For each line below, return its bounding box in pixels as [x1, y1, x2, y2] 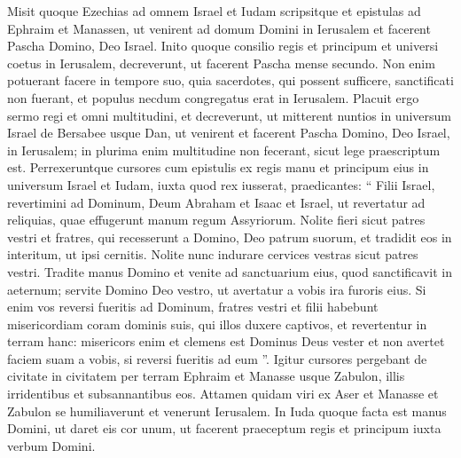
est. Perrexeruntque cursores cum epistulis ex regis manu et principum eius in [7, 158, 429, 177]
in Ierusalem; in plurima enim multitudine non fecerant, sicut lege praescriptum [7, 140, 441, 159]
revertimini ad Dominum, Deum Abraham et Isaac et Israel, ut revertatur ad [7, 193, 426, 211]
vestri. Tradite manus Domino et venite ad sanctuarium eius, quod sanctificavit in [7, 262, 452, 280]
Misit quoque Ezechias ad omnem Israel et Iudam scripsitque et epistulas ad [7, 2, 421, 20]
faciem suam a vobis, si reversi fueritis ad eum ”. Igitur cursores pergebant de [7, 349, 427, 367]
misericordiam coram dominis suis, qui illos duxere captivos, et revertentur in [7, 314, 427, 333]
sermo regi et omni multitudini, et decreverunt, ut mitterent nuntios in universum [7, 106, 451, 124]
